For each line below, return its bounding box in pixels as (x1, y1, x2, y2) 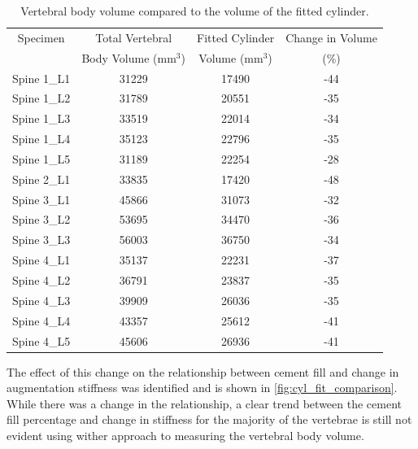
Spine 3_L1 (12, 190, 71, 207)
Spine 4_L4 (12, 312, 71, 329)
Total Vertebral (95, 28, 172, 46)
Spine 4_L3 (12, 291, 71, 308)
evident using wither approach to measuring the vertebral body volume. (7, 426, 364, 443)
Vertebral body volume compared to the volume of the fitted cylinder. (20, 2, 369, 19)
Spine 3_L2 (12, 211, 71, 228)
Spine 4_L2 (12, 271, 71, 288)
